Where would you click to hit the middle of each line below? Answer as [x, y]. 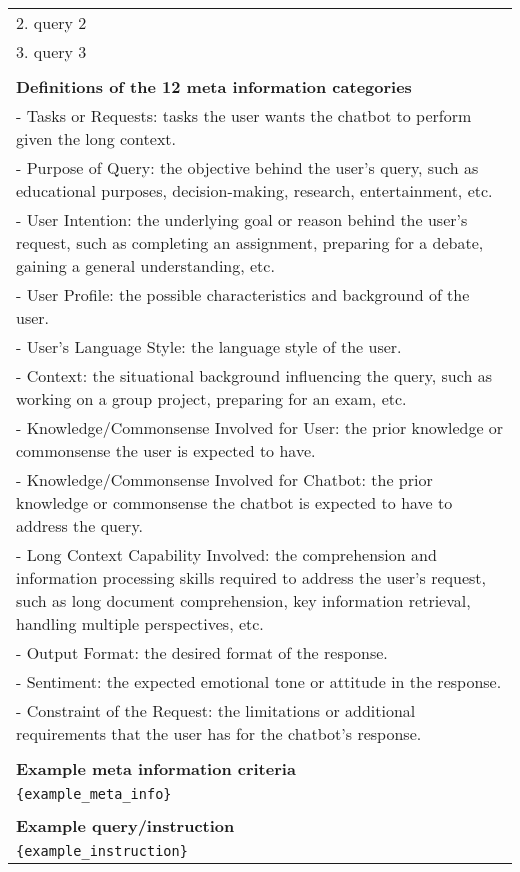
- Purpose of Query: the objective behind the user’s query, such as [247, 167]
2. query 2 [51, 22]
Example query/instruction [125, 825]
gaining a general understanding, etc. [145, 265]
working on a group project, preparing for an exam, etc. [211, 398]
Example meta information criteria [156, 768]
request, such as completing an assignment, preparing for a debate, [250, 242]
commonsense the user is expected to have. [166, 450]
